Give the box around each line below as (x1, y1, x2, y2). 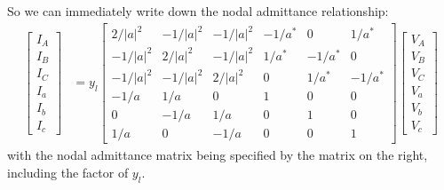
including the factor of (7, 162, 129, 181)
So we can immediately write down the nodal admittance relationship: (7, 2, 389, 20)
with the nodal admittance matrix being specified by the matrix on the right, (7, 146, 428, 164)
